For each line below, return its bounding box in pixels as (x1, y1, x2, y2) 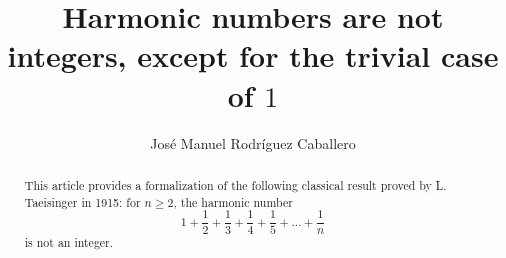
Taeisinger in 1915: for (24, 193, 141, 210)
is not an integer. (24, 234, 114, 251)
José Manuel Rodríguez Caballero (150, 132, 356, 153)
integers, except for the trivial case (7, 35, 499, 76)
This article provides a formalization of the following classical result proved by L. (24, 176, 447, 193)
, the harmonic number (173, 193, 293, 210)
